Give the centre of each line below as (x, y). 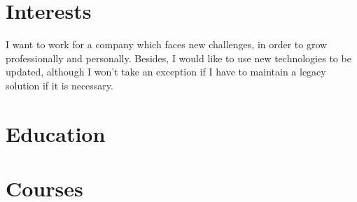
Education (56, 133)
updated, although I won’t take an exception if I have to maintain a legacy (166, 72)
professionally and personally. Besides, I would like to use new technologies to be (178, 58)
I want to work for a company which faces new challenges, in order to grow (167, 44)
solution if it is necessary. (59, 85)
